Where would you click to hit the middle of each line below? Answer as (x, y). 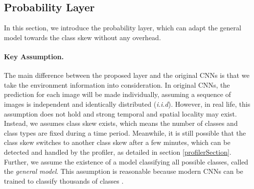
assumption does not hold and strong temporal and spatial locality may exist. (120, 113)
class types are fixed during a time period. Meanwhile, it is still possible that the (125, 132)
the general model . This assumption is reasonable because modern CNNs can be (124, 171)
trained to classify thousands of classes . (64, 180)
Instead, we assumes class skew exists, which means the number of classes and (121, 123)
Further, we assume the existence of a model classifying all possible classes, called (126, 161)
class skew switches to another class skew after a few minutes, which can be (117, 142)
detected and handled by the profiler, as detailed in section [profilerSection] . (118, 152)
